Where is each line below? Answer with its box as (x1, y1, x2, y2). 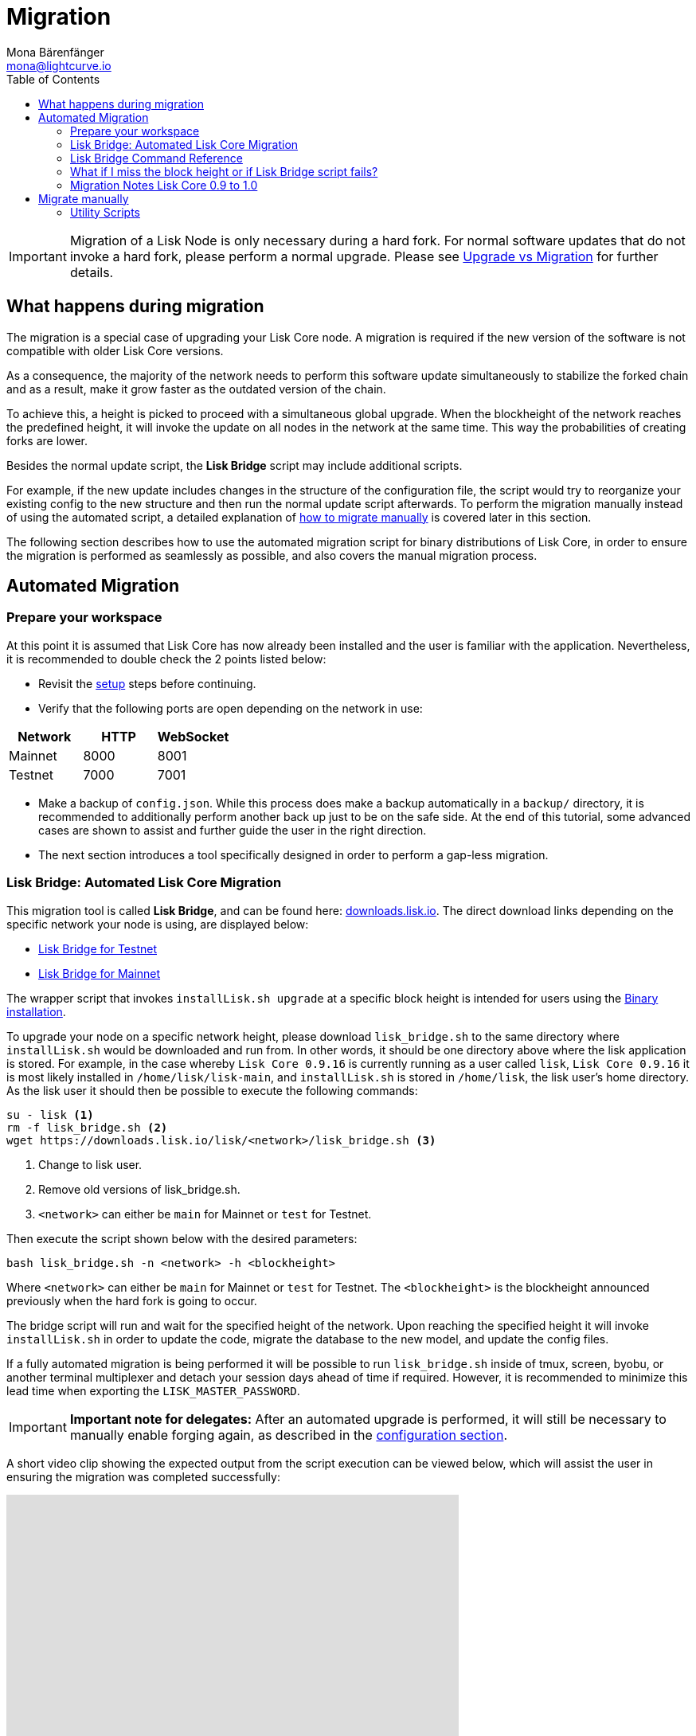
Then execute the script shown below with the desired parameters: (6, 1231, 358, 1245)
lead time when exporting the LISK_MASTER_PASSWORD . (6, 1383, 300, 1398)
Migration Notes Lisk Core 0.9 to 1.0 (70, 178, 258, 192)
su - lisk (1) (6, 1108, 94, 1121)
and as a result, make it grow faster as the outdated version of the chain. (6, 381, 386, 396)
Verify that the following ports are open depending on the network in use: (38, 701, 423, 715)
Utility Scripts (70, 205, 141, 219)
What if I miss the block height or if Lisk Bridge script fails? (70, 164, 378, 178)
